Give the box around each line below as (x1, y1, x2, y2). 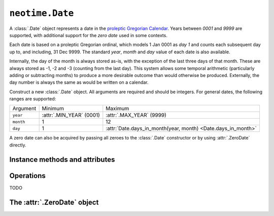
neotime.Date (9, 8, 74, 19)
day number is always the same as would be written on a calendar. (9, 79, 149, 86)
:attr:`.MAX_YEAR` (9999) (106, 112, 167, 119)
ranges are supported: (9, 96, 56, 102)
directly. (9, 142, 26, 148)
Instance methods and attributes (9, 155, 115, 164)
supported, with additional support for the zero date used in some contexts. (9, 32, 167, 38)
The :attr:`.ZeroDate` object (9, 198, 99, 206)
